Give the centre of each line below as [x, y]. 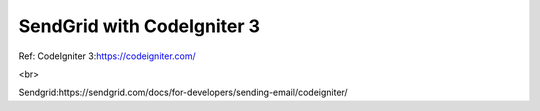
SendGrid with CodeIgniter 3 [139, 26]
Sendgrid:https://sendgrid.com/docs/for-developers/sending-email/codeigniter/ [183, 92]
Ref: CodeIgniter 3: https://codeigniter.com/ [107, 56]
